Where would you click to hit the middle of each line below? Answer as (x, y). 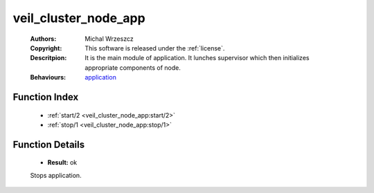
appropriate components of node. (133, 67)
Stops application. (56, 175)
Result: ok (62, 163)
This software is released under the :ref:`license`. (155, 48)
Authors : (43, 39)
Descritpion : (48, 58)
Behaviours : (48, 77)
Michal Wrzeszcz (109, 39)
